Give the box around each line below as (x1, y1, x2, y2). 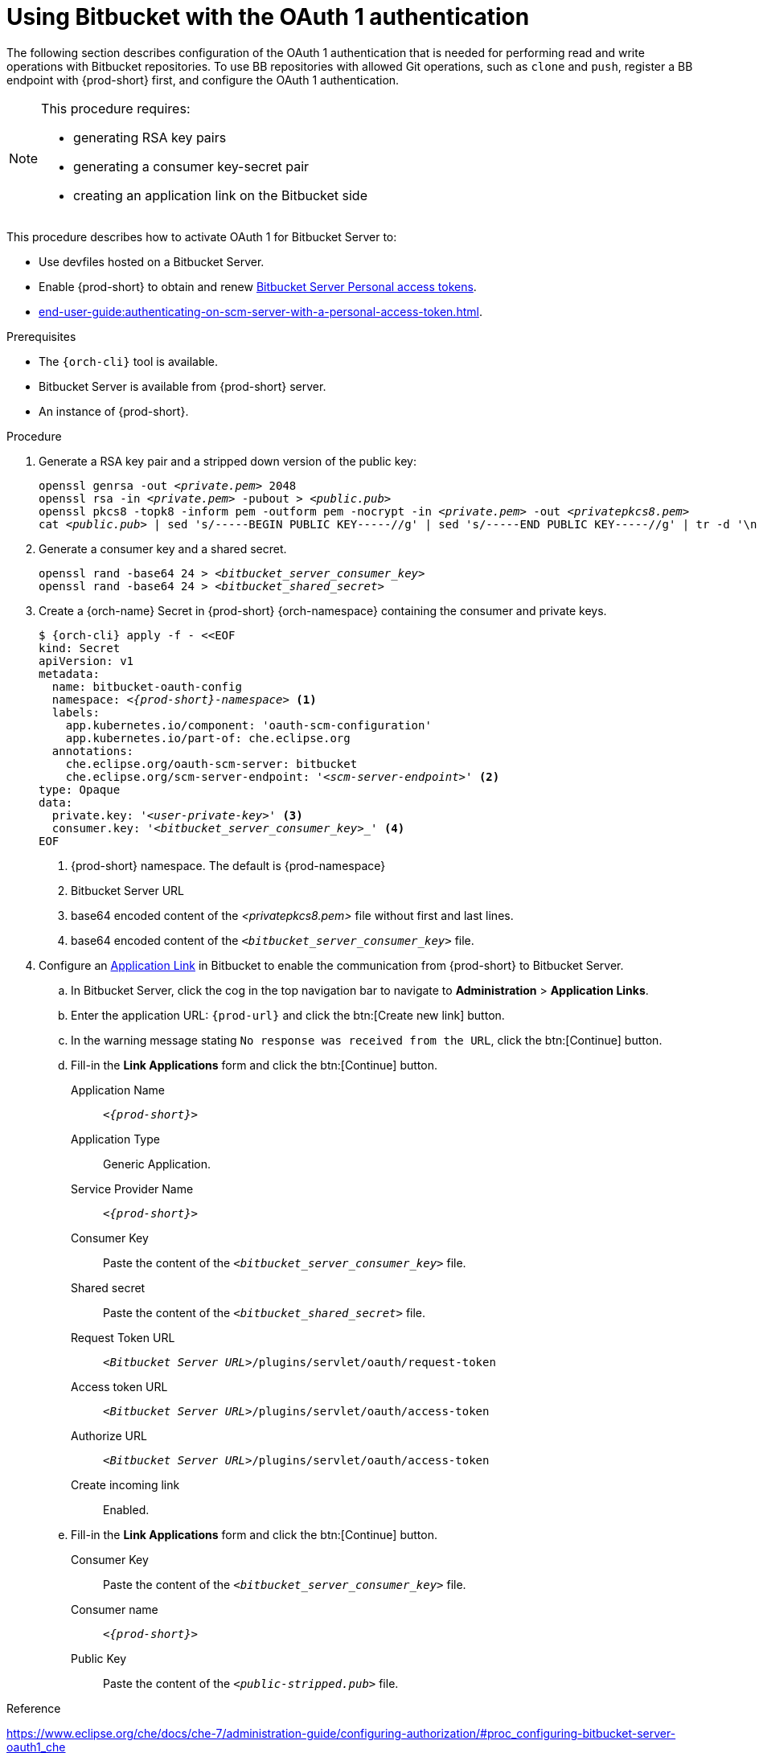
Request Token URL (71, 1330, 175, 1345)
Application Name (71, 1082, 165, 1097)
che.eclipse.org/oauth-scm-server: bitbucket (65, 757, 358, 770)
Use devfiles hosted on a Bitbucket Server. (39, 254, 265, 269)
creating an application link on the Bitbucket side (73, 187, 367, 203)
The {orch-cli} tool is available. (39, 354, 219, 368)
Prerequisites (6, 329, 76, 343)
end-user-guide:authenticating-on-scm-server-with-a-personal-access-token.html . (39, 304, 482, 318)
